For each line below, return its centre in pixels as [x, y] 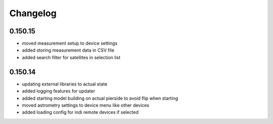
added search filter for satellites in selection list [71, 57]
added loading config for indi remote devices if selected [80, 112]
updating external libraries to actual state [65, 84]
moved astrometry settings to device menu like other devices [86, 105]
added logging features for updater [59, 91]
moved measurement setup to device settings [70, 44]
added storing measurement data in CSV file [68, 50]
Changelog [33, 13]
